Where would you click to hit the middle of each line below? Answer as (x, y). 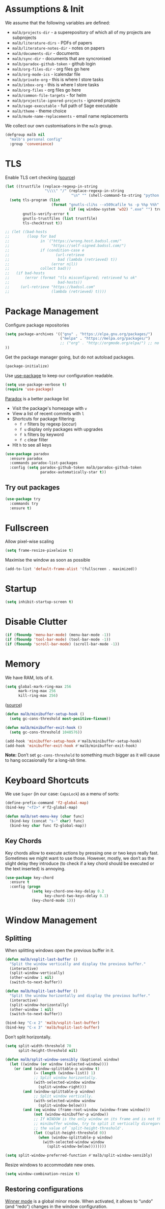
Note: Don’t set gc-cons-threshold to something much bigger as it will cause (82, 755)
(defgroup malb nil (25, 135)
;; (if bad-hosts (25, 273)
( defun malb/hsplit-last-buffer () (41, 991)
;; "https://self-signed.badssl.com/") (66, 246)
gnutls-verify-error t (46, 214)
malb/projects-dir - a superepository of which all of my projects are (82, 32)
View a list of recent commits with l (48, 413)
